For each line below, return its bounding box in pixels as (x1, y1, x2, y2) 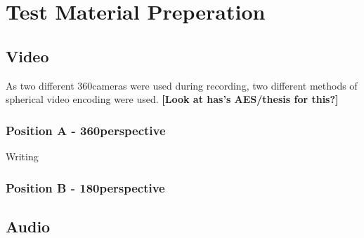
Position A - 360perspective (6, 121, 166, 139)
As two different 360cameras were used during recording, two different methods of (6, 78, 358, 92)
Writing (6, 148, 39, 163)
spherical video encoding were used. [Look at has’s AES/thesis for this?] (6, 92, 339, 106)
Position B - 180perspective (6, 178, 165, 196)
